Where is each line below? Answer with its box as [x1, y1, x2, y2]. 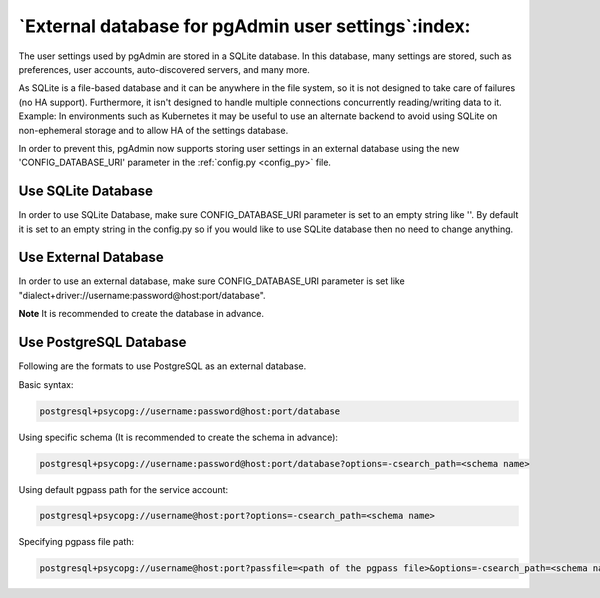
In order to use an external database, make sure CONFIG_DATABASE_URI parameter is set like [18, 275, 405, 287]
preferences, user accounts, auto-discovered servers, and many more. [18, 63, 310, 75]
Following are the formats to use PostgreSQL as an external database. [18, 360, 307, 372]
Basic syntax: [18, 378, 74, 390]
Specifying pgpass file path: [18, 536, 135, 548]
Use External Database [18, 249, 164, 266]
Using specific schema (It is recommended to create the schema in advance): [18, 431, 339, 443]
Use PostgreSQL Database [18, 334, 187, 351]
